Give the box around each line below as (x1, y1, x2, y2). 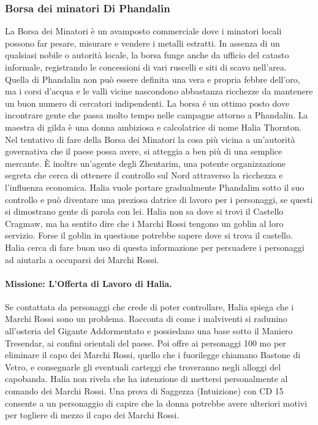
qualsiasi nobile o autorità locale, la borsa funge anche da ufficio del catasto (5, 48, 289, 61)
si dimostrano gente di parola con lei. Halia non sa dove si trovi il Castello (5, 205, 284, 218)
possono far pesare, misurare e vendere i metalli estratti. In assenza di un (5, 36, 280, 49)
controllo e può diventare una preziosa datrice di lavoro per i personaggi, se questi (5, 193, 313, 205)
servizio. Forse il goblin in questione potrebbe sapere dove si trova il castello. (5, 229, 293, 242)
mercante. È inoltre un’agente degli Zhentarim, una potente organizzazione (5, 156, 286, 169)
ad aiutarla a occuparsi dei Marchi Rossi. (5, 253, 159, 266)
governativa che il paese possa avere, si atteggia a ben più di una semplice (5, 145, 282, 158)
